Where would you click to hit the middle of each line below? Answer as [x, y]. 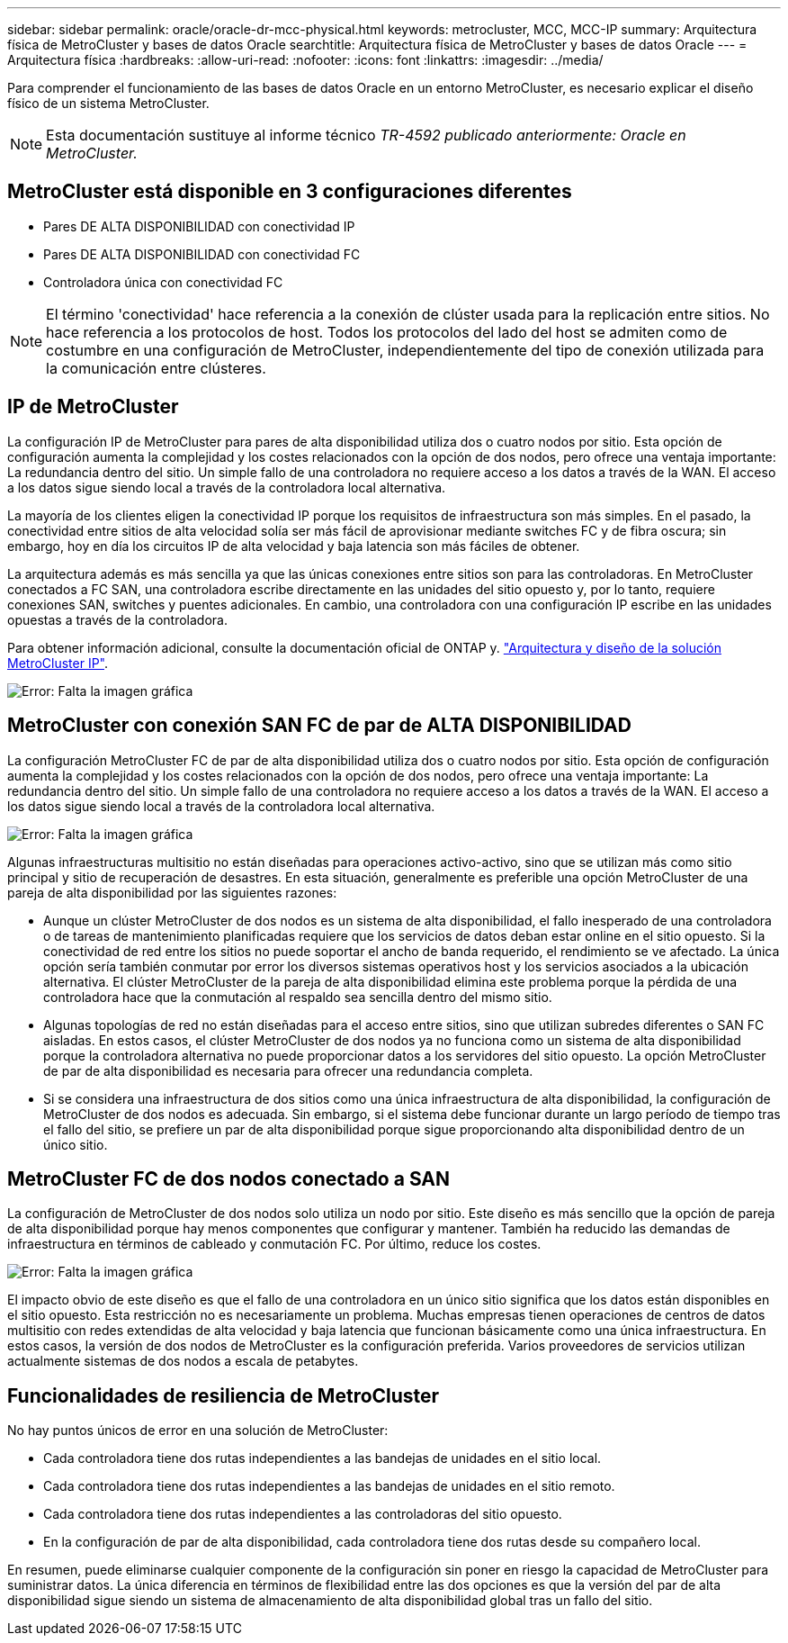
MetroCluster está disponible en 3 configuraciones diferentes [290, 192]
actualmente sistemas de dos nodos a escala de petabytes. [183, 1361]
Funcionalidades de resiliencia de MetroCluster [224, 1395]
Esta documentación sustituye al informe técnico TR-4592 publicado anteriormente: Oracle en [366, 135]
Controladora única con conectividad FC [163, 282]
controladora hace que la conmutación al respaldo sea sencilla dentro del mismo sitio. [298, 997]
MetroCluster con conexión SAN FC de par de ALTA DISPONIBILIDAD [319, 726]
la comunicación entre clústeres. [156, 368]
